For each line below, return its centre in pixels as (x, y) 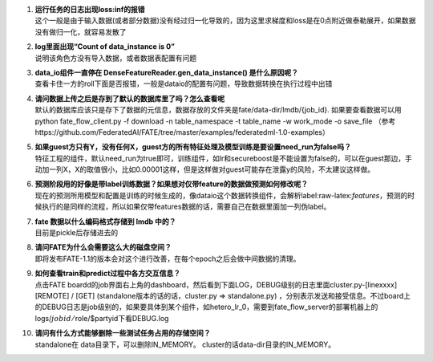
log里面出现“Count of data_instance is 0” (105, 47)
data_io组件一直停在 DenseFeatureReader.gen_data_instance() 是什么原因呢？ (167, 72)
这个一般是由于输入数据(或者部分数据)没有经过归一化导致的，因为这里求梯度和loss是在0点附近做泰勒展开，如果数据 (225, 21)
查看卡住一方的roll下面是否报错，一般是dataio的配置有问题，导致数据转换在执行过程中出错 (184, 83)
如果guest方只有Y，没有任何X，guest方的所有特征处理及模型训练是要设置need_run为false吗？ (193, 147)
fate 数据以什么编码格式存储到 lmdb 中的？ (105, 222)
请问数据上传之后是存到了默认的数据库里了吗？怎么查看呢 (129, 98)
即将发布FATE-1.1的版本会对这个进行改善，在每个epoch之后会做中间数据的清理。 (168, 258)
